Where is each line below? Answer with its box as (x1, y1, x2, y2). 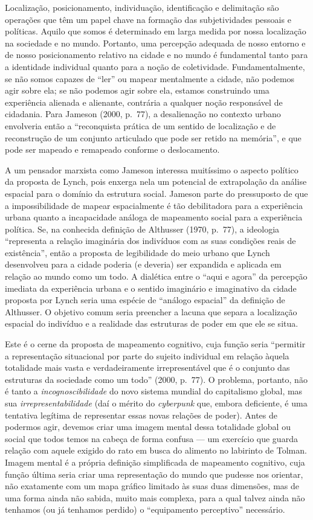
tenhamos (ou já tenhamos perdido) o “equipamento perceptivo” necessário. (5, 503, 285, 516)
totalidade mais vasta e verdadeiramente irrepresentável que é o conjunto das (5, 361, 290, 374)
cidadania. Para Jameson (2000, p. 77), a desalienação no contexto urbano (5, 108, 281, 120)
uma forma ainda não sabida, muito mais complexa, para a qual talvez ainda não (5, 491, 305, 504)
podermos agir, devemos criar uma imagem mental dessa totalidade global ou (5, 420, 291, 433)
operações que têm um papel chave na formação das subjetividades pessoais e (5, 13, 291, 25)
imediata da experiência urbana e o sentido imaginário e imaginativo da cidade (5, 281, 297, 294)
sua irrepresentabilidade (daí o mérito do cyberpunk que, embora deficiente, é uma (5, 397, 308, 409)
